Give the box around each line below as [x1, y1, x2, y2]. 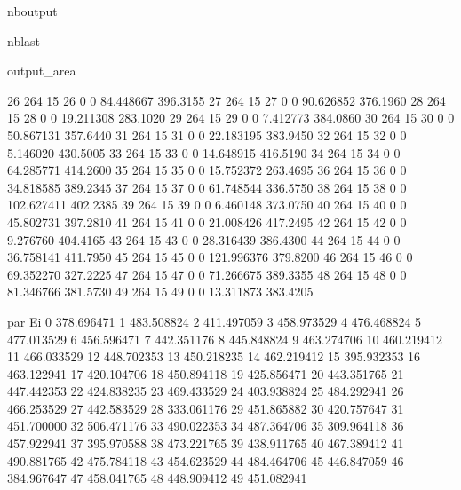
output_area [7, 61, 76, 80]
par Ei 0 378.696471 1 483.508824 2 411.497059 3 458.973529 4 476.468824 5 [7, 312, 422, 330]
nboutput [7, 2, 58, 20]
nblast [7, 31, 41, 50]
